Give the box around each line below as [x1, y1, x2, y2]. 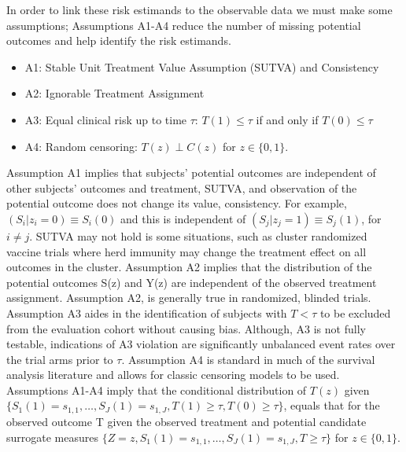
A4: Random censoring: [24, 138, 138, 154]
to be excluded [319, 304, 391, 321]
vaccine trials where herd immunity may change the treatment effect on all [6, 243, 367, 259]
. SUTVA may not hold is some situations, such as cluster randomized [29, 227, 367, 244]
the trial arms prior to [6, 351, 113, 367]
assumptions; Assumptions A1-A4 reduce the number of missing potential [6, 17, 361, 33]
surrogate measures [6, 428, 98, 445]
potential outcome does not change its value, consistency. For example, [6, 195, 347, 211]
